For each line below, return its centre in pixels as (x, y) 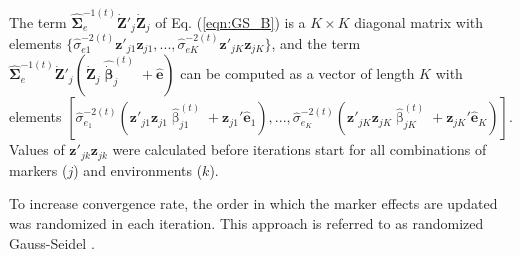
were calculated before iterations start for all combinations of (299, 149)
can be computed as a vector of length (297, 73)
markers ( (38, 169)
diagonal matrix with (419, 21)
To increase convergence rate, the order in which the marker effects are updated (253, 203)
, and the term (316, 42)
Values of (37, 149)
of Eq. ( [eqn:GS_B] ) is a (230, 21)
